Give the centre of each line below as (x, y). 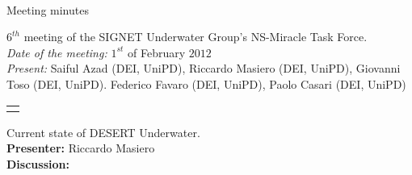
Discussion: (38, 163)
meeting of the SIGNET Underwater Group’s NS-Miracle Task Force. (195, 37)
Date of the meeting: (57, 52)
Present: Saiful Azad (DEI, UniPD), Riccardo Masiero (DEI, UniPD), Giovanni (204, 68)
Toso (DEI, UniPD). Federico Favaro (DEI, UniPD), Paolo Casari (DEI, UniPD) (206, 83)
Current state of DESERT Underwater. (103, 132)
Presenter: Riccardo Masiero (81, 148)
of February (156, 52)
